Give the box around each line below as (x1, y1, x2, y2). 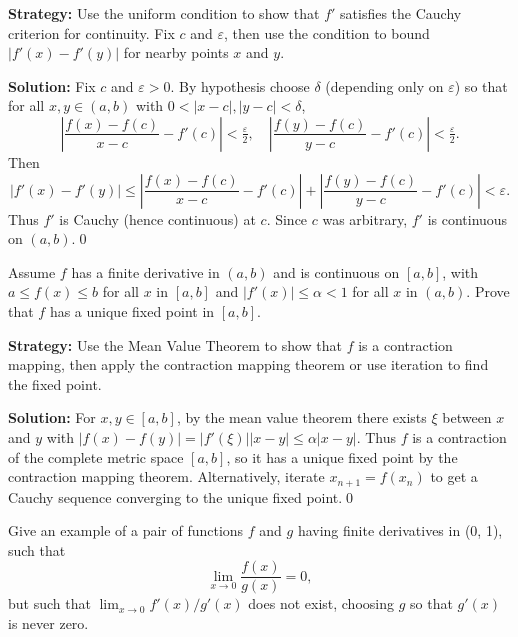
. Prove (466, 281, 510, 302)
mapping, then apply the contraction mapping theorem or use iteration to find (8, 354, 489, 375)
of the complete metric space (8, 446, 184, 467)
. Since (266, 208, 308, 229)
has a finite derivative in (71, 261, 220, 282)
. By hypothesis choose (170, 75, 310, 96)
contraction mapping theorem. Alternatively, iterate (8, 466, 325, 487)
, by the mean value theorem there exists (176, 407, 427, 428)
